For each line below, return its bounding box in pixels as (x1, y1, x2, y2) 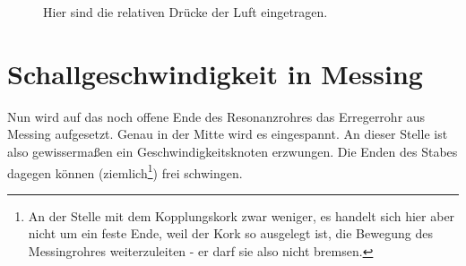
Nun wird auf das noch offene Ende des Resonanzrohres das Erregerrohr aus (7, 107, 426, 125)
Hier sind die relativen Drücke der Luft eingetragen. (43, 3, 328, 21)
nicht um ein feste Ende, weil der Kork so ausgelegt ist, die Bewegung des (28, 224, 433, 243)
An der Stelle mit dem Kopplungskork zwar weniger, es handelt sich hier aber (28, 206, 455, 225)
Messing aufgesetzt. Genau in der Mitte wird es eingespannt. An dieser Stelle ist (7, 124, 448, 143)
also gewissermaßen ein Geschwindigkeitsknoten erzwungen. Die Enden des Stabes (7, 142, 458, 160)
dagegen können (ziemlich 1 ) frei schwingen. (7, 160, 243, 182)
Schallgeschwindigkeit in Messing (7, 55, 423, 91)
